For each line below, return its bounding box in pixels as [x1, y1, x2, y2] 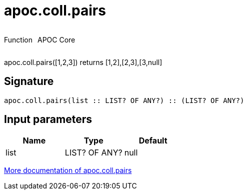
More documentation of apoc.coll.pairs [4, 166, 132, 175]
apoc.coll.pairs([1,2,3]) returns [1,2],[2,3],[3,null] [4, 57, 162, 66]
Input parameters [4, 113, 92, 126]
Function [4, 35, 32, 44]
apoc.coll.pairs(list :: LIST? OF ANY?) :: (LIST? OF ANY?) [4, 96, 244, 104]
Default [138, 135, 167, 146]
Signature [4, 75, 54, 88]
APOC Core [37, 35, 75, 44]
